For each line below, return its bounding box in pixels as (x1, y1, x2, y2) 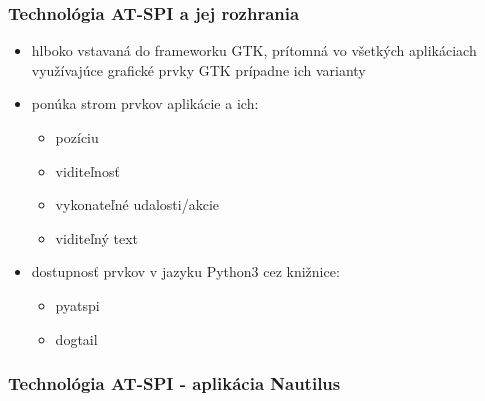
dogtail (55, 328, 98, 349)
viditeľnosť (55, 160, 120, 181)
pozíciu (55, 127, 99, 147)
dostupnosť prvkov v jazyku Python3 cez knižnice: (31, 261, 340, 282)
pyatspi (55, 294, 100, 315)
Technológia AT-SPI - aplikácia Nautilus (8, 371, 341, 396)
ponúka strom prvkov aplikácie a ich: (31, 93, 259, 114)
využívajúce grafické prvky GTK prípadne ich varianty (31, 59, 366, 80)
